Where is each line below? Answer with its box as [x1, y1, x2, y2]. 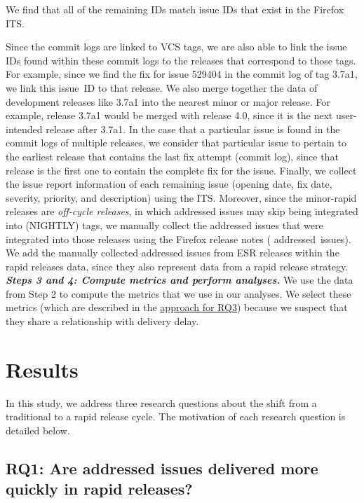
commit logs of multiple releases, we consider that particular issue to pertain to [6, 135, 346, 150]
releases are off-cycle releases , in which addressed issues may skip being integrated [6, 204, 358, 219]
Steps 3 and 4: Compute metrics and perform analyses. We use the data [6, 273, 353, 287]
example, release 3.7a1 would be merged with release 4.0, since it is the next [6, 108, 333, 123]
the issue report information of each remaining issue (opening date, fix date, [6, 177, 332, 191]
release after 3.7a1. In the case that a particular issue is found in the [46, 121, 340, 136]
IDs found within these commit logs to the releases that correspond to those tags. [6, 53, 356, 67]
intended [6, 121, 43, 136]
